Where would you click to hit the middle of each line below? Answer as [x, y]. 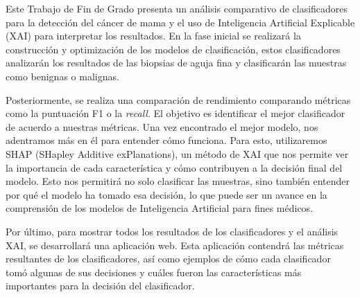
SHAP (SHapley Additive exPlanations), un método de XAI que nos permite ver [177, 153]
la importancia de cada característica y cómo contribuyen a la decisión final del [174, 167]
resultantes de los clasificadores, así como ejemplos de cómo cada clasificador [168, 259]
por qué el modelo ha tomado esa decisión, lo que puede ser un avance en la [166, 194]
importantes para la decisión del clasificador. [100, 286]
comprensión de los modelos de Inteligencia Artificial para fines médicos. [160, 208]
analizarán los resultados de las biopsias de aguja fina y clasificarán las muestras [176, 63]
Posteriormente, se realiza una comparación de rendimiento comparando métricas [178, 99]
